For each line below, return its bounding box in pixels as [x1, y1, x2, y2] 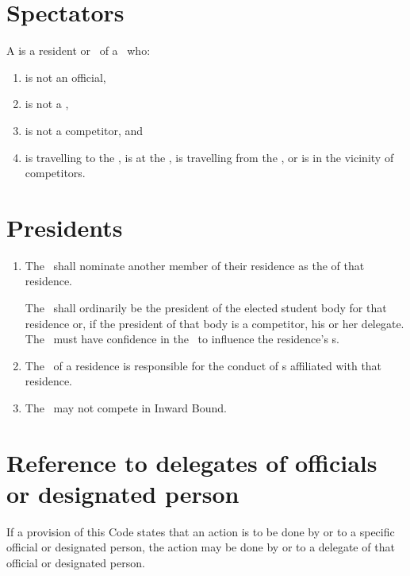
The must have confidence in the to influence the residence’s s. [25, 331, 339, 347]
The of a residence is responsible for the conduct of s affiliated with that [25, 357, 382, 373]
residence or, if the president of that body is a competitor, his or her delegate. [25, 315, 404, 331]
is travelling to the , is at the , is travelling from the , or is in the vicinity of [25, 149, 394, 165]
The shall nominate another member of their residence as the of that [25, 257, 365, 273]
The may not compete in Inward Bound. [25, 399, 227, 416]
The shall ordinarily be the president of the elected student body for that [25, 300, 387, 315]
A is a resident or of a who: [6, 42, 151, 59]
